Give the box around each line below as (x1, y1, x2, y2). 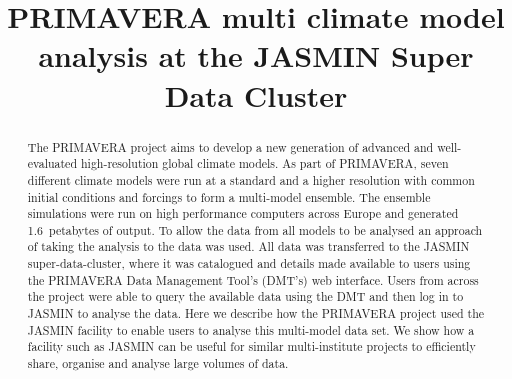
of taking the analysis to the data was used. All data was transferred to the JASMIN (27, 238, 470, 255)
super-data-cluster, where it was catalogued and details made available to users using (27, 255, 471, 272)
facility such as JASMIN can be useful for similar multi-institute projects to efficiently (27, 338, 476, 355)
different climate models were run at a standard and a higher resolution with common (27, 171, 475, 188)
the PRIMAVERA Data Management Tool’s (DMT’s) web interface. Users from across (27, 271, 479, 288)
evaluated (27, 155, 78, 172)
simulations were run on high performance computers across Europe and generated (27, 205, 459, 222)
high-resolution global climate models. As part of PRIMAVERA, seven (80, 155, 449, 172)
